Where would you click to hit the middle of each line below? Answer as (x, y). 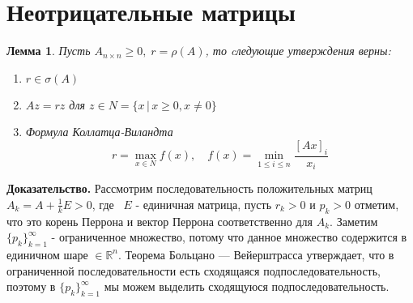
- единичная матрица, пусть (204, 204)
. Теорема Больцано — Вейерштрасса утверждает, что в (256, 254)
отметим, (377, 204)
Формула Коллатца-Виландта (99, 132)
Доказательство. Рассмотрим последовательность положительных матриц (189, 188)
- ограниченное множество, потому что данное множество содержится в (229, 237)
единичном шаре (47, 254)
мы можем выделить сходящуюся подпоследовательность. (247, 286)
